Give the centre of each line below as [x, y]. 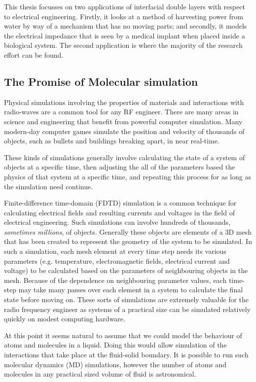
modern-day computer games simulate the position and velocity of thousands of [124, 131]
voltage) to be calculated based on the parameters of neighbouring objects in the [126, 270]
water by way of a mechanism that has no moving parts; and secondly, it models [126, 26]
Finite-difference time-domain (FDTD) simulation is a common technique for [120, 203]
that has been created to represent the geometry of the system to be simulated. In [128, 241]
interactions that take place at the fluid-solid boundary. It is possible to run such [126, 355]
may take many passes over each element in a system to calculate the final [131, 290]
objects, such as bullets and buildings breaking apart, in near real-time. [112, 141]
